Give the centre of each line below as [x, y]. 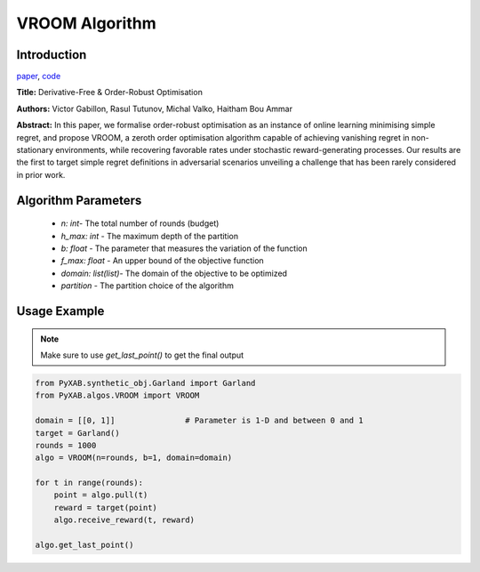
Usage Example [60, 311]
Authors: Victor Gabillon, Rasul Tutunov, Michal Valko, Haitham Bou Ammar [155, 109]
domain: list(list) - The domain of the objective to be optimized [174, 273]
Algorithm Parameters [79, 200]
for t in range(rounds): [89, 483]
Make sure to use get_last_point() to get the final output [142, 355]
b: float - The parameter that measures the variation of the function [184, 248]
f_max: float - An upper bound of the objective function [162, 261]
